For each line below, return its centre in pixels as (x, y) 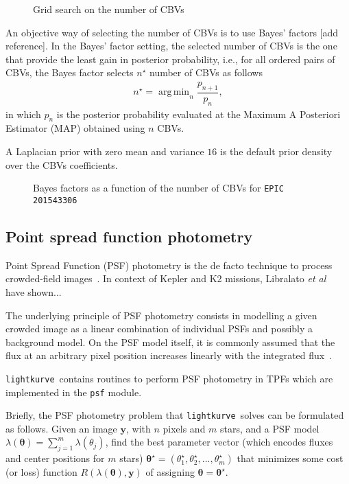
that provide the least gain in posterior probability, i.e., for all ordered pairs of (170, 59)
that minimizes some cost (290, 458)
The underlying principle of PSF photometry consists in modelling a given (161, 315)
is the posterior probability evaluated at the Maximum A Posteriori (198, 114)
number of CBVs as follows (206, 72)
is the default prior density (276, 151)
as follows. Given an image (61, 428)
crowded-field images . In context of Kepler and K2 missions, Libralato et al (166, 278)
